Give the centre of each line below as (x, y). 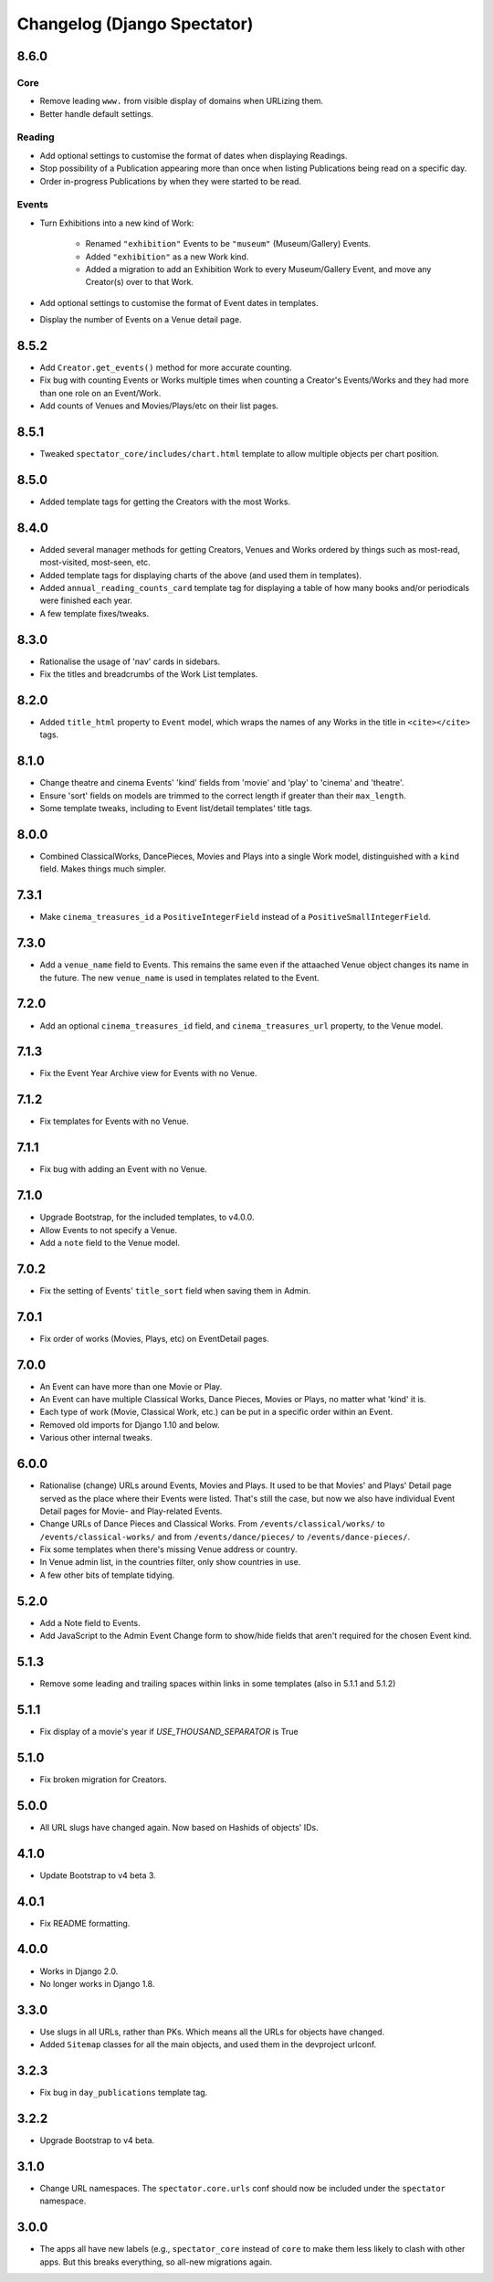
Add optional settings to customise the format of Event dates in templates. (179, 302)
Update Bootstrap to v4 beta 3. (98, 1875)
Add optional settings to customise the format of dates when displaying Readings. (194, 155)
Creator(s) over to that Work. (139, 282)
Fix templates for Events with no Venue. (114, 1121)
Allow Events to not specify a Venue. (109, 1230)
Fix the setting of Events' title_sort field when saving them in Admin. (175, 1290)
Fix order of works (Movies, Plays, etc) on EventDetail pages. (154, 1338)
